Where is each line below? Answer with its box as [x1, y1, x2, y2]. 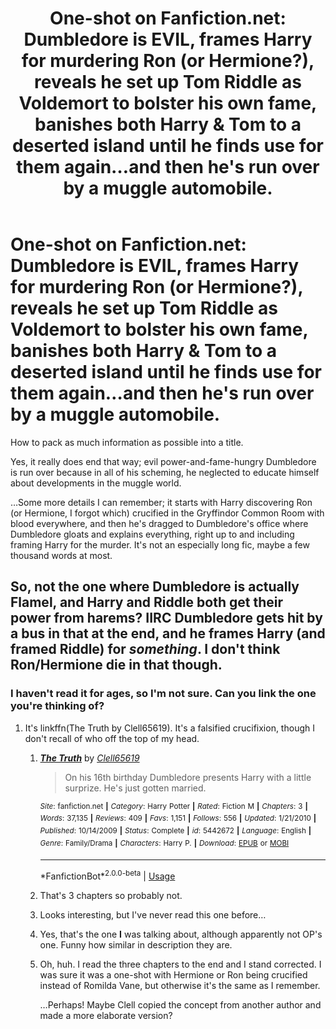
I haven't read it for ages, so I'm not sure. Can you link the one [10, 687, 317, 701]
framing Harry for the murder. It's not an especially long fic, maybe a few [10, 538, 310, 551]
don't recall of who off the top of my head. [24, 732, 200, 744]
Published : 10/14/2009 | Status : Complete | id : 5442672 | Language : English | [39, 825, 312, 836]
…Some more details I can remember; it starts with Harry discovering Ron [10, 496, 313, 508]
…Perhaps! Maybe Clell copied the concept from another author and [39, 998, 322, 1011]
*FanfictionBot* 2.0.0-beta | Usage [39, 868, 176, 882]
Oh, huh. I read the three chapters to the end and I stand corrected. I [39, 958, 322, 970]
